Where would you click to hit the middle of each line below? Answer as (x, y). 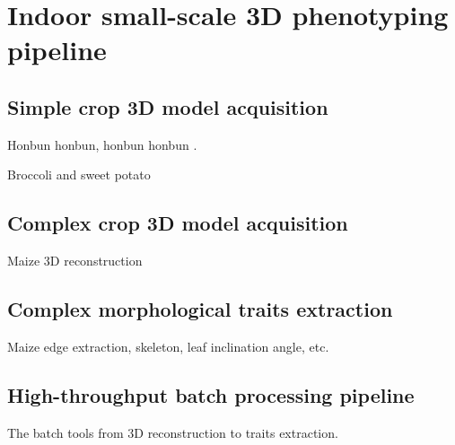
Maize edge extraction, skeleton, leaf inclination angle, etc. (168, 346)
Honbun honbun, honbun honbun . (102, 144)
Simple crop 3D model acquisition (168, 106)
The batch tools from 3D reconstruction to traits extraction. (173, 432)
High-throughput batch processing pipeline (211, 394)
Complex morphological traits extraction (200, 309)
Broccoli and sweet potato (79, 175)
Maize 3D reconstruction (75, 261)
